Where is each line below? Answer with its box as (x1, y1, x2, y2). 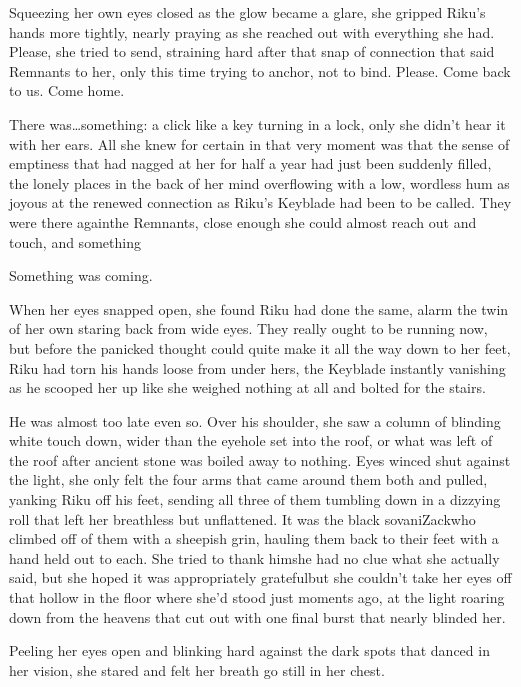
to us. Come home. (9, 80, 125, 101)
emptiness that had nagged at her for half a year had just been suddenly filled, (9, 153, 492, 174)
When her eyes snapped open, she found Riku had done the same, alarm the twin (9, 298, 509, 319)
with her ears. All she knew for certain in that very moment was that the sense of (9, 133, 510, 154)
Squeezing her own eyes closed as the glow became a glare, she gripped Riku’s (9, 2, 486, 22)
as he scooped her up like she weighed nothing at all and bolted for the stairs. (9, 377, 486, 398)
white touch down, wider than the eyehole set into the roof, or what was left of (9, 430, 493, 451)
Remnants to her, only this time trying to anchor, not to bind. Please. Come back (9, 60, 511, 81)
